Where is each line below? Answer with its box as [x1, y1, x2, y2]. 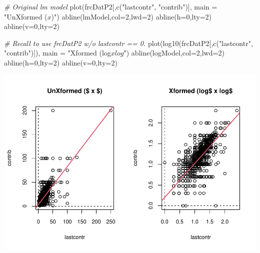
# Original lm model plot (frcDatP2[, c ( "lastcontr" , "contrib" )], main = [4, 1, 217, 11]
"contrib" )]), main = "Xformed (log [4, 47, 111, 58]
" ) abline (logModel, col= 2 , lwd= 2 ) [123, 47, 224, 58]
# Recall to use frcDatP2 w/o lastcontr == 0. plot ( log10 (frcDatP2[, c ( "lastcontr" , [4, 37, 253, 48]
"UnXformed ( [4, 11, 47, 21]
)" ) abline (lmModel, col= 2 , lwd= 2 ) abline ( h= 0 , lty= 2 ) [51, 11, 211, 21]
